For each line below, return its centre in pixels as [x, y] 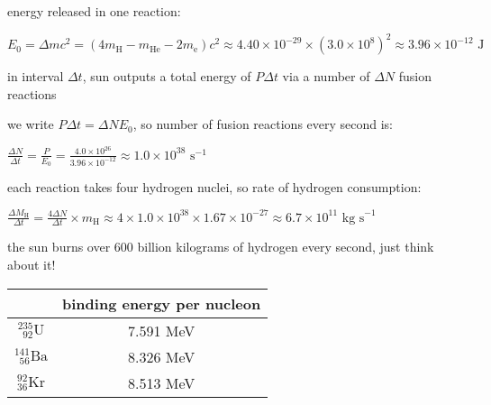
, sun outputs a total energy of [167, 76]
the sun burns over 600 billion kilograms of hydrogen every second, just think [221, 247]
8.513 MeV [161, 382]
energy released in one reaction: [94, 11]
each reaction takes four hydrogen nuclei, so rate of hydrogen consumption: [214, 187]
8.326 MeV [161, 356]
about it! [32, 264]
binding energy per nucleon [162, 303]
